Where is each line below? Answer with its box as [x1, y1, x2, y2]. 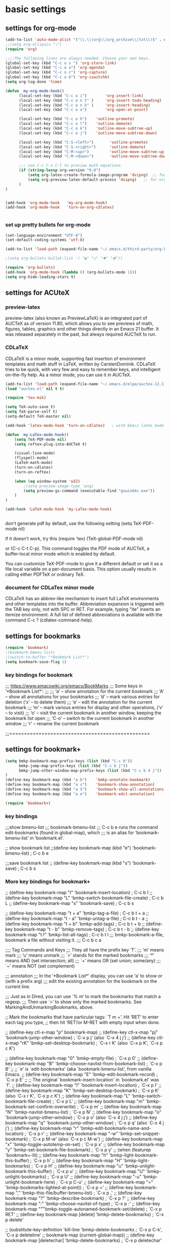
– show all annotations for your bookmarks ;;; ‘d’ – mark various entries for [5, 693, 160, 700]
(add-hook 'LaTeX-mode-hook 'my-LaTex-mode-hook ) [5, 507, 112, 512]
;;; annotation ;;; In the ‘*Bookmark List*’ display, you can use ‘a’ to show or [5, 973, 163, 979]
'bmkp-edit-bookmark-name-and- [80, 1125, 152, 1131]
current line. [5, 983, 31, 990]
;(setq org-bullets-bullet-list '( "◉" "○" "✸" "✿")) [5, 256, 123, 261]
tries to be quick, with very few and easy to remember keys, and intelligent [5, 366, 161, 372]
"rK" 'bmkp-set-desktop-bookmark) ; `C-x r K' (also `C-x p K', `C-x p [20, 1040, 163, 1046]
